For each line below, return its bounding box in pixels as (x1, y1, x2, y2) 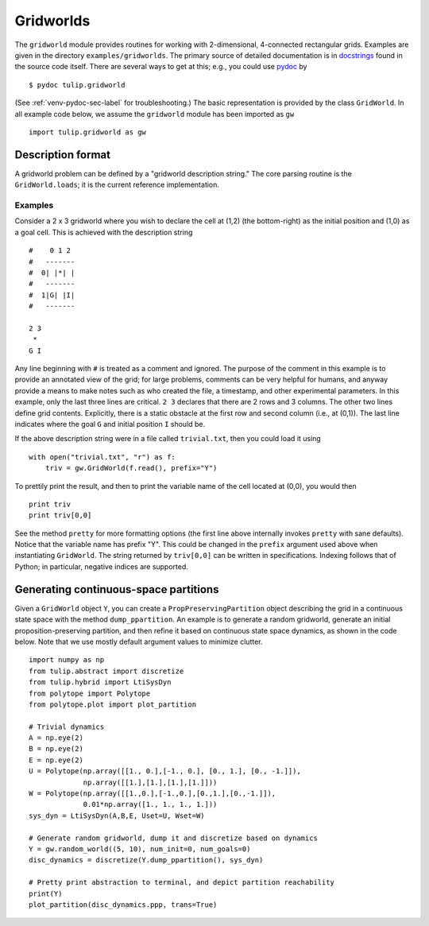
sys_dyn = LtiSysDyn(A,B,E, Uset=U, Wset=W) (29, 811, 206, 820)
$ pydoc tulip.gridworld (29, 80, 126, 89)
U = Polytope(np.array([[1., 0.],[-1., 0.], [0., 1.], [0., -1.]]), (29, 767, 301, 776)
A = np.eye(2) (29, 734, 83, 742)
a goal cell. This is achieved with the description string (14, 227, 193, 237)
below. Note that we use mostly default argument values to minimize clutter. (14, 637, 263, 646)
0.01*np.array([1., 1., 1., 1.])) (83, 800, 218, 809)
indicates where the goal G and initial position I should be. (14, 419, 206, 428)
